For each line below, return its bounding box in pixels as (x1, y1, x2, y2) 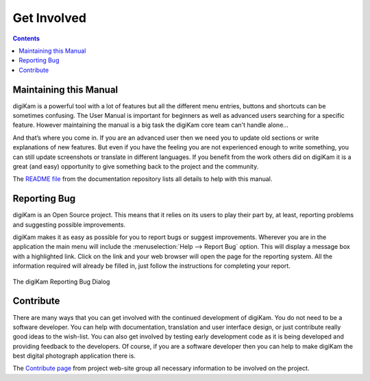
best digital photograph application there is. (12, 352, 136, 360)
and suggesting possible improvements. (12, 220, 126, 229)
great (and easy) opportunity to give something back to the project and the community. (12, 162, 259, 171)
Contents (12, 34, 40, 42)
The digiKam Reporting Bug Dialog (12, 278, 110, 286)
